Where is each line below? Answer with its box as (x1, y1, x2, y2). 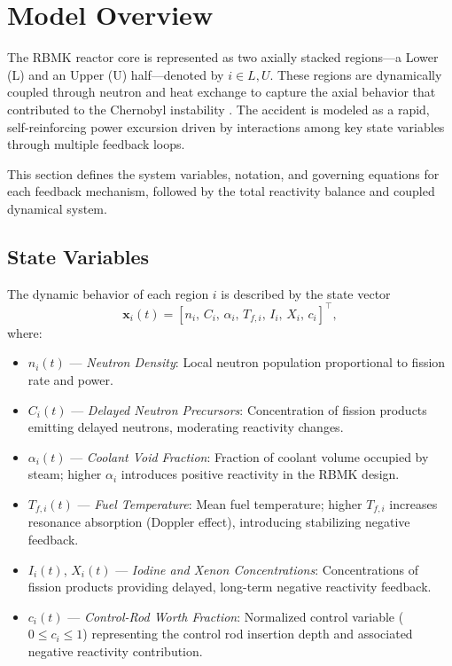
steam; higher (27, 465, 102, 483)
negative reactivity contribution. (27, 641, 203, 660)
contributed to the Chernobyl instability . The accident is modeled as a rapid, (7, 99, 430, 118)
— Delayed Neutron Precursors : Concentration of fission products (71, 400, 427, 419)
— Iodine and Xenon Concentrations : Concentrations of (115, 560, 418, 578)
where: (7, 323, 43, 341)
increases (389, 494, 438, 513)
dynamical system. (7, 199, 107, 217)
